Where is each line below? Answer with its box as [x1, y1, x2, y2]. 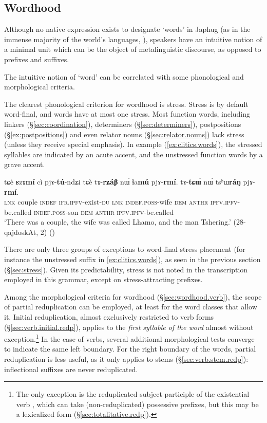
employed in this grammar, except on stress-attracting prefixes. [4, 274, 203, 285]
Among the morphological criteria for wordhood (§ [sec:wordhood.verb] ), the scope [4, 291, 262, 302]
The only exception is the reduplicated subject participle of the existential [16, 389, 250, 399]
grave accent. [4, 159, 45, 170]
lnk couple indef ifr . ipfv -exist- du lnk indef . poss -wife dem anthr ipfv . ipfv [4, 196, 238, 207]
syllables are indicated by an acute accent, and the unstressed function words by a [4, 149, 263, 159]
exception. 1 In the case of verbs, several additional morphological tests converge [4, 332, 255, 344]
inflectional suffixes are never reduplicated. [4, 363, 138, 374]
